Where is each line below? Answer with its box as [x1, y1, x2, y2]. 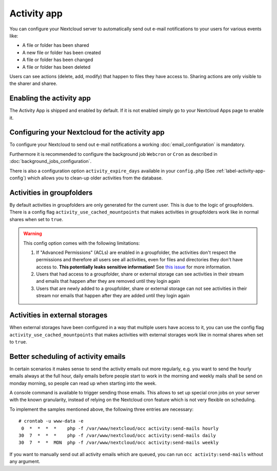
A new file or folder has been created [22, 49, 101, 56]
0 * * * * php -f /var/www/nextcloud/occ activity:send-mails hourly [21, 425, 219, 431]
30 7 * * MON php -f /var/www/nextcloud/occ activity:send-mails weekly [18, 440, 219, 446]
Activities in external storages [9, 311, 108, 320]
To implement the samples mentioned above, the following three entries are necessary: [9, 406, 194, 412]
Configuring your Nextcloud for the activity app [9, 128, 165, 137]
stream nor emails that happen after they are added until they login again [36, 293, 190, 299]
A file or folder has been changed [22, 57, 93, 63]
